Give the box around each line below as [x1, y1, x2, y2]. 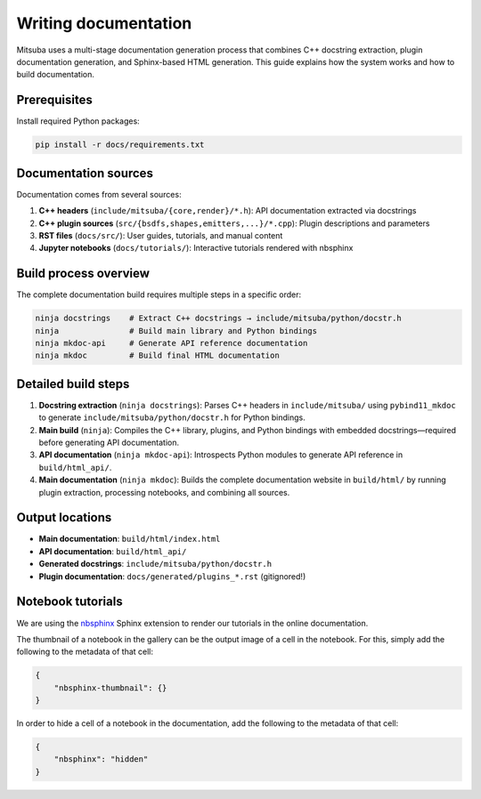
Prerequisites [16, 93, 93, 108]
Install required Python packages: [16, 116, 140, 126]
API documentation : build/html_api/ [38, 545, 187, 556]
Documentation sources [16, 165, 153, 181]
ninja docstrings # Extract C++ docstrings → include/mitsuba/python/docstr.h [35, 313, 403, 324]
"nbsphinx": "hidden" [53, 755, 149, 764]
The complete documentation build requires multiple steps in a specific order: [16, 289, 302, 300]
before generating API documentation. [38, 437, 180, 448]
